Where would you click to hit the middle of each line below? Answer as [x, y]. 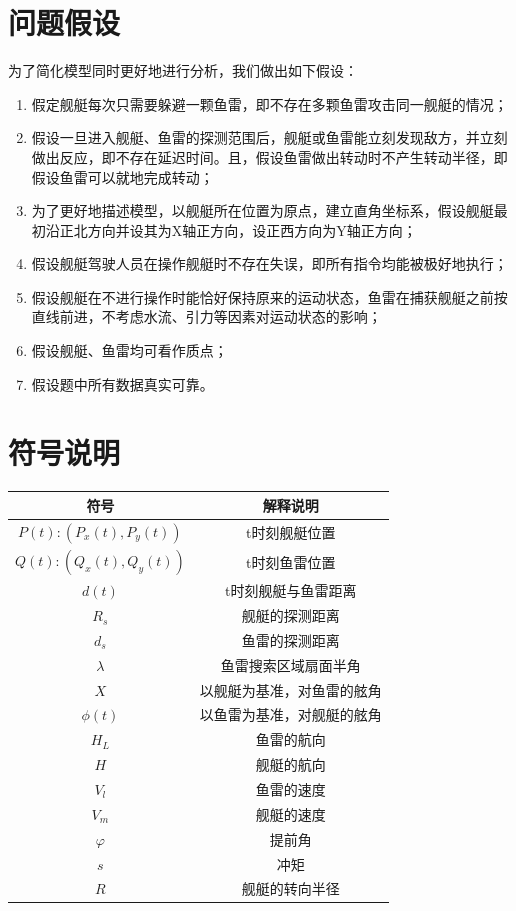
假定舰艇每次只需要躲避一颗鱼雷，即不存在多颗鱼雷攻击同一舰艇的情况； [269, 103]
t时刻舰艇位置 [291, 531]
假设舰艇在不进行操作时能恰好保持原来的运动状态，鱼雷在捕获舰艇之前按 [269, 296]
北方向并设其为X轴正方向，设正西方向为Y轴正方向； [245, 229]
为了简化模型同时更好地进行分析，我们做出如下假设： [183, 70]
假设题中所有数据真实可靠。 [122, 383]
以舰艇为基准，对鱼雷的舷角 [290, 689]
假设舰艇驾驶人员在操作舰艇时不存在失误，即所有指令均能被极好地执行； [269, 263]
